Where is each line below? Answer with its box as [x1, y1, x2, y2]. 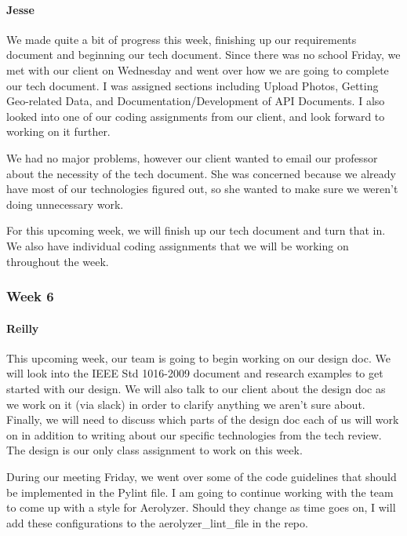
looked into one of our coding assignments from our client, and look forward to [6, 108, 385, 124]
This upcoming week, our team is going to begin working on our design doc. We [6, 349, 391, 366]
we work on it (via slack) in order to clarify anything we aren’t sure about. [6, 396, 365, 412]
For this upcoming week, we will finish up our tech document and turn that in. [6, 222, 386, 239]
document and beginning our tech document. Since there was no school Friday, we [6, 46, 401, 63]
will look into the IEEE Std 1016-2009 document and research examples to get [6, 365, 383, 381]
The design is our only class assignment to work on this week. [6, 442, 303, 458]
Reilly [6, 319, 39, 336]
